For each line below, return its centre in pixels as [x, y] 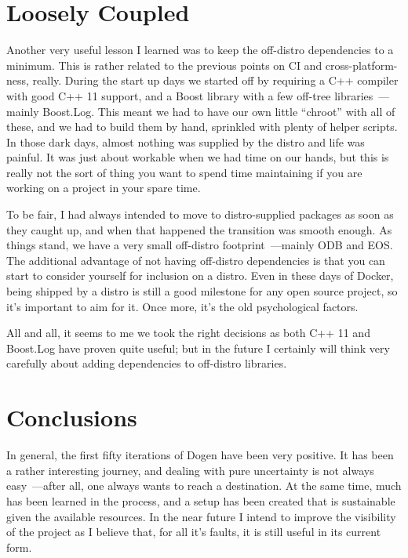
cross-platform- [361, 65]
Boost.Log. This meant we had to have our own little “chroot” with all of [219, 111]
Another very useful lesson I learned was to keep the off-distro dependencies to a [200, 50]
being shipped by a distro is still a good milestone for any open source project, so [202, 291]
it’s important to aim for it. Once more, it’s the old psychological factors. [182, 306]
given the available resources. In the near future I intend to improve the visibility [201, 516]
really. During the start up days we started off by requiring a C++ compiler [215, 80]
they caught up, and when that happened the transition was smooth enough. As [199, 229]
